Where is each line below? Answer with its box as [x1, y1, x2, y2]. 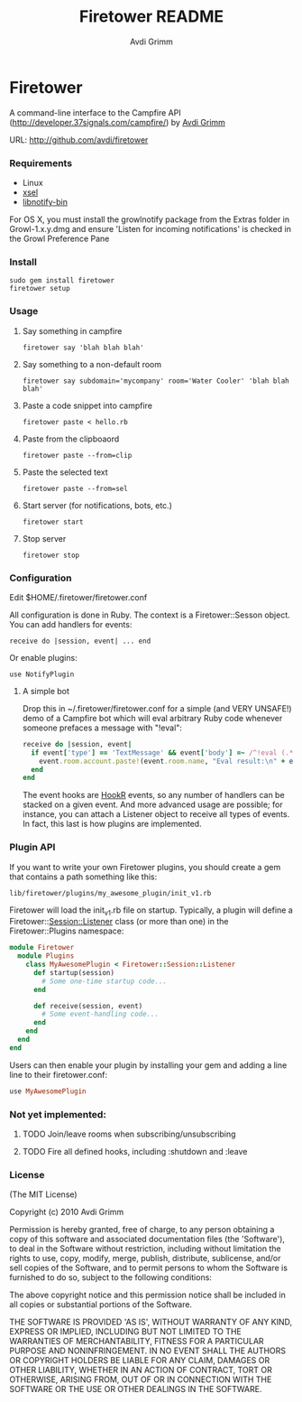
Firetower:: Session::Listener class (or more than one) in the [9, 916, 229, 927]
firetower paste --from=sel [22, 484, 128, 493]
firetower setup [9, 284, 70, 293]
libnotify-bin [22, 196, 68, 207]
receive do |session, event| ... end [9, 636, 151, 645]
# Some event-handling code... [41, 1009, 160, 1019]
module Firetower [9, 943, 75, 952]
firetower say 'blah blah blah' [22, 343, 144, 352]
